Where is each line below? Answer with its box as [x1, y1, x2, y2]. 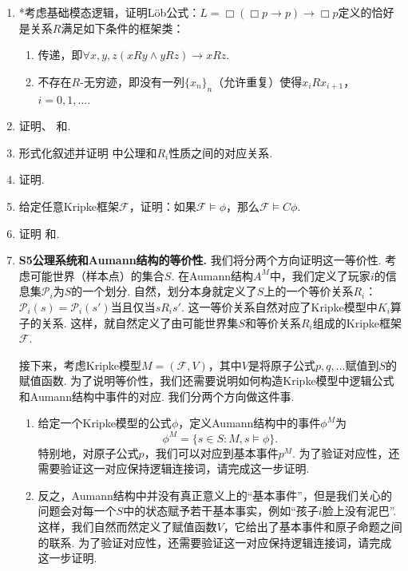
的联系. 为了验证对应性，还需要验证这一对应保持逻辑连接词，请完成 [38, 533, 392, 550]
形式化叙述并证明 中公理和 [18, 144, 157, 161]
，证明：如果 [129, 197, 196, 214]
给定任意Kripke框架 [18, 197, 120, 214]
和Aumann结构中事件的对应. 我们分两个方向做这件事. [18, 387, 295, 404]
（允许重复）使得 [212, 73, 303, 89]
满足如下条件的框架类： [61, 19, 184, 36]
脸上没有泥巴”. [322, 502, 397, 519]
